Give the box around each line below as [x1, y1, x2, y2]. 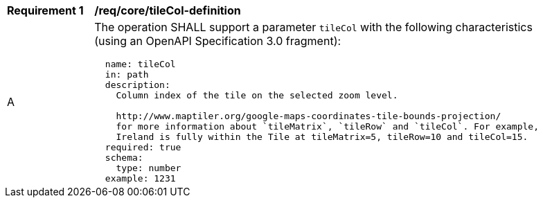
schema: [105, 152, 143, 163]
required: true [105, 142, 181, 152]
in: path [105, 69, 149, 80]
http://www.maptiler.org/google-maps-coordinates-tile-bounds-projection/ [116, 111, 501, 121]
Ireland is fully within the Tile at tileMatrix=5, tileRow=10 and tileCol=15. [116, 132, 528, 142]
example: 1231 [105, 173, 176, 184]
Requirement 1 [7, 3, 84, 17]
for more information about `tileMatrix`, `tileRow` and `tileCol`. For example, [116, 121, 539, 132]
